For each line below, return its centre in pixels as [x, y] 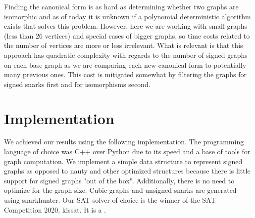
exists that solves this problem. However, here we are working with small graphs [126, 26]
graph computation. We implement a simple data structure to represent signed [123, 161]
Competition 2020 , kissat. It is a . [55, 209]
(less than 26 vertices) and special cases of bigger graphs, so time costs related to [127, 35]
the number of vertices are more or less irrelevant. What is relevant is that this [124, 45]
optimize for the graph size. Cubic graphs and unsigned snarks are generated [120, 190]
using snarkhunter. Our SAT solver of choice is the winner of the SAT [110, 200]
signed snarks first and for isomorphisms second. [77, 84]
